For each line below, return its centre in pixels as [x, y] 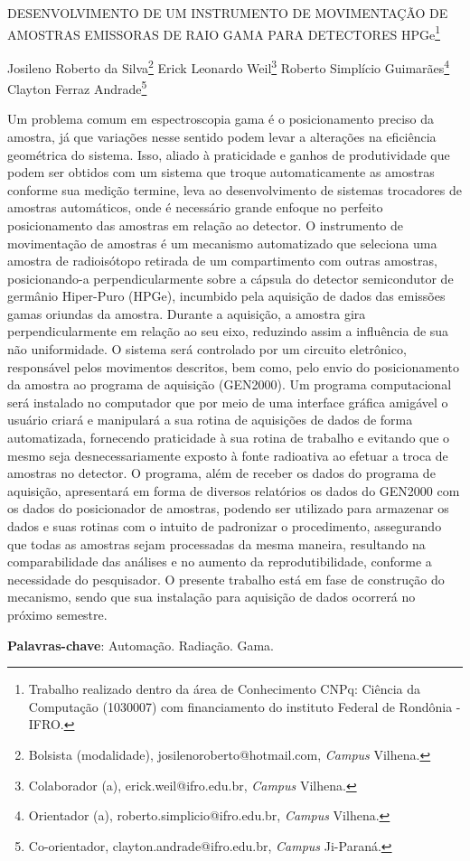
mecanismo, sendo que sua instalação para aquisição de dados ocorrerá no [211, 597]
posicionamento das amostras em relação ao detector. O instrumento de [205, 225]
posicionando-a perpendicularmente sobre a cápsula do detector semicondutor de [230, 278]
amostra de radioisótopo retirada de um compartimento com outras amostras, [222, 261]
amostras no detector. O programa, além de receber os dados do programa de [221, 473]
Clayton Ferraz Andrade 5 [77, 87]
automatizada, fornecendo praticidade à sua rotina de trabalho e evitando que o [229, 438]
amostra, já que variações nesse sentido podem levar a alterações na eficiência [222, 136]
